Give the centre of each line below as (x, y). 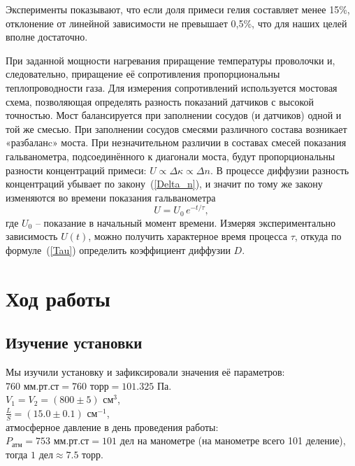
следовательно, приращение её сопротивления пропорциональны (143, 74)
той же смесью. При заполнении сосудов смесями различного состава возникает (176, 128)
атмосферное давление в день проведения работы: (112, 426)
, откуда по (318, 236)
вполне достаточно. (47, 37)
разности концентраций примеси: (76, 170)
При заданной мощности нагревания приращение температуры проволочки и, (171, 60)
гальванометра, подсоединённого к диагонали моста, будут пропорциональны (171, 156)
